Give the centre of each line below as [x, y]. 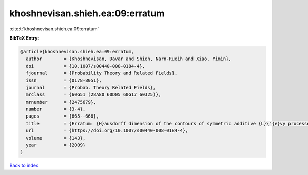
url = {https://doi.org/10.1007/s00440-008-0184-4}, [107, 131]
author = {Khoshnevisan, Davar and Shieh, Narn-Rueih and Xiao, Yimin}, [129, 59]
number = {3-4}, [56, 109]
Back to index [24, 166]
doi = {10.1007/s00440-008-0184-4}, [85, 66]
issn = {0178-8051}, [64, 80]
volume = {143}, [56, 138]
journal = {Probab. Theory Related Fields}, [91, 87]
